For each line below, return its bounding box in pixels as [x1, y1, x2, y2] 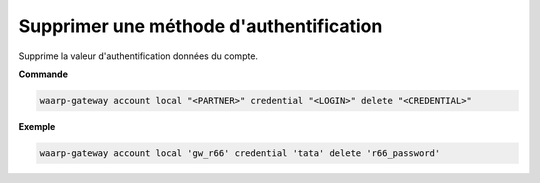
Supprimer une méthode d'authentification [18, 15, 383, 37]
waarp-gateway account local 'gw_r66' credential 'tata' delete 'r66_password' [39, 147, 441, 159]
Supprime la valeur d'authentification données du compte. [18, 50, 259, 62]
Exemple [18, 120, 56, 132]
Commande [18, 68, 69, 80]
